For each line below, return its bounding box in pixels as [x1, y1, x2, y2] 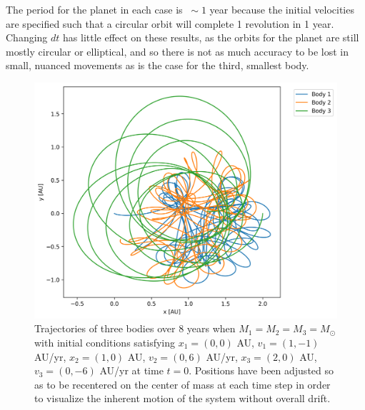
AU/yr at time [99, 363, 164, 378]
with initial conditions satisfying [34, 334, 176, 349]
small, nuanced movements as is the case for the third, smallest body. [6, 58, 309, 73]
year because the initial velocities [209, 2, 354, 16]
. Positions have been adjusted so [189, 363, 334, 378]
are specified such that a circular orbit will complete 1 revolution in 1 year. [6, 16, 334, 31]
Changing [6, 30, 48, 45]
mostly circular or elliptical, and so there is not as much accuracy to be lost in [6, 43, 349, 58]
